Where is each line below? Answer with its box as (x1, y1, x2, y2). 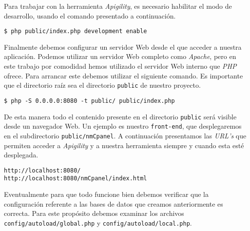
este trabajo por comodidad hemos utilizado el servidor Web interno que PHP (4, 61, 237, 71)
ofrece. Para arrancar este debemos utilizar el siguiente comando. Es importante (4, 70, 243, 80)
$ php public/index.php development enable (4, 28, 147, 35)
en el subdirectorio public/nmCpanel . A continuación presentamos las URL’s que (4, 130, 247, 140)
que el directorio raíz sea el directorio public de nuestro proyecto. (4, 80, 201, 90)
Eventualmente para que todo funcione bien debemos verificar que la (4, 189, 209, 199)
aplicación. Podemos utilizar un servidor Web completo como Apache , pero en (4, 51, 236, 61)
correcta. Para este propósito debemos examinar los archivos (4, 208, 184, 218)
